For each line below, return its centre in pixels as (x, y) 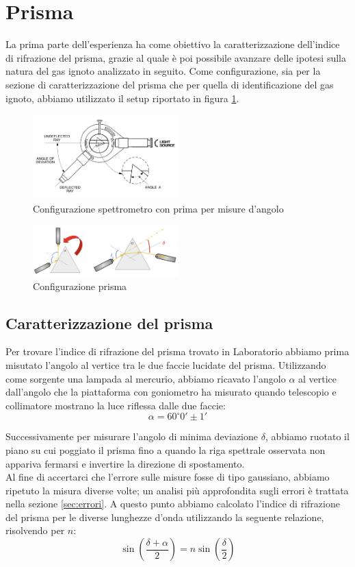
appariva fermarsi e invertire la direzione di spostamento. (125, 463)
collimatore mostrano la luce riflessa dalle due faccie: (116, 405)
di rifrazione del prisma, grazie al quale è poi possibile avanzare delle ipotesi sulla (176, 57)
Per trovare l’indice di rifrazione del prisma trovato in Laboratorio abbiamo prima (177, 351)
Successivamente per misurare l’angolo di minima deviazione (132, 436)
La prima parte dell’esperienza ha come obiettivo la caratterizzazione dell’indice (173, 44)
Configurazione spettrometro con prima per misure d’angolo (158, 208)
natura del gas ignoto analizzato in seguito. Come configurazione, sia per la (163, 71)
